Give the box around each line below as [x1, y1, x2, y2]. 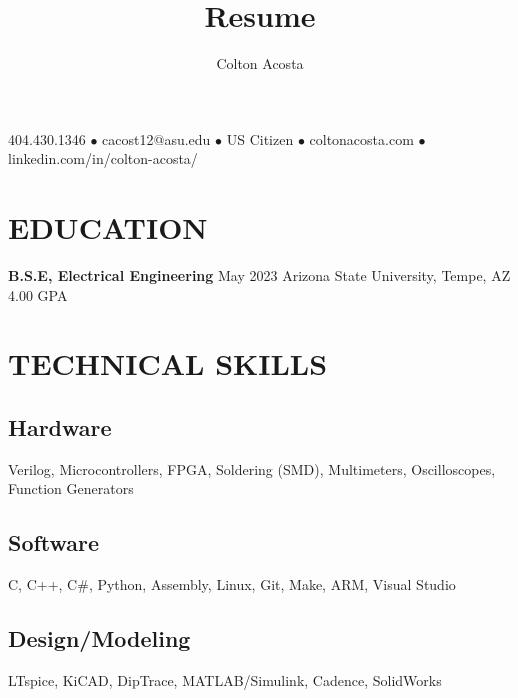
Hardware [8, 411, 112, 442]
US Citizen [226, 128, 294, 149]
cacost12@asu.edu [102, 128, 211, 149]
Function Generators [8, 478, 134, 499]
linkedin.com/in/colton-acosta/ [8, 148, 198, 169]
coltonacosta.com [309, 128, 414, 149]
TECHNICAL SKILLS [8, 343, 328, 384]
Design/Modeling [8, 623, 191, 654]
